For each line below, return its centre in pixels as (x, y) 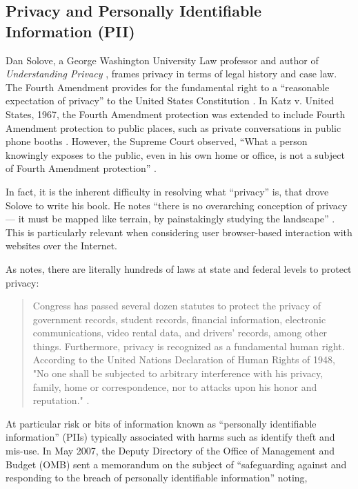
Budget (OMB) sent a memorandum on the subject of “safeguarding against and (176, 464)
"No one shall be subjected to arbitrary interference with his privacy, (178, 373)
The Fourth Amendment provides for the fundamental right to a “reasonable (168, 87)
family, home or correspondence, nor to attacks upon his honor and (175, 386)
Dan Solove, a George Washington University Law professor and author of (162, 60)
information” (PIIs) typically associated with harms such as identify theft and (170, 437)
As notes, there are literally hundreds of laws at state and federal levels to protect (179, 268)
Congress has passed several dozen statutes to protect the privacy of (177, 306)
